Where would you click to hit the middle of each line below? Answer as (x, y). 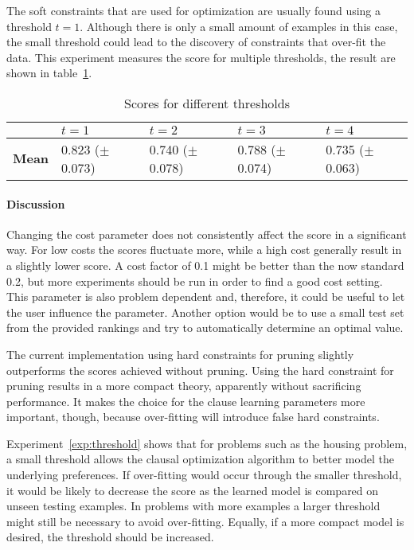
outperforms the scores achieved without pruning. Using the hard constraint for (200, 370)
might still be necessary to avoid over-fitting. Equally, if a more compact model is (205, 521)
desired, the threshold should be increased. (110, 537)
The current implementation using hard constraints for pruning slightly (180, 354)
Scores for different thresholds (207, 103)
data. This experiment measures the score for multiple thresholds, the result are (201, 57)
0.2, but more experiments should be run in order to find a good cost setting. (195, 281)
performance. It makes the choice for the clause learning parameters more (186, 401)
